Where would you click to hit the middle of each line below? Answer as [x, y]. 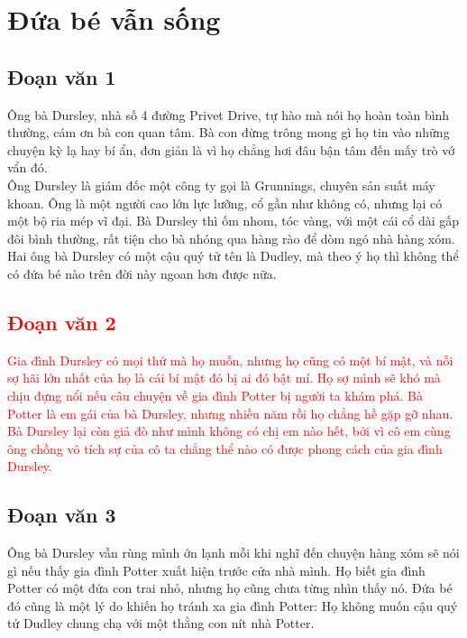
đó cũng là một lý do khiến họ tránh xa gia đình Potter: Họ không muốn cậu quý [233, 605]
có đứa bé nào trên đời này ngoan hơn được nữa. [142, 273]
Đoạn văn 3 [62, 515]
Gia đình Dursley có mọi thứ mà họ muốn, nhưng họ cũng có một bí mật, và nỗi [230, 360]
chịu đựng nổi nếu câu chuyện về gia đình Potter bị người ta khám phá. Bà [215, 395]
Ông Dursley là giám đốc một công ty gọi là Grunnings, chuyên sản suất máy [221, 185]
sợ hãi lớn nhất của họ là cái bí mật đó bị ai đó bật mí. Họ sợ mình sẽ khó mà [224, 378]
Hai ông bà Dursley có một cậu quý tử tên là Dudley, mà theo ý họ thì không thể [233, 256]
